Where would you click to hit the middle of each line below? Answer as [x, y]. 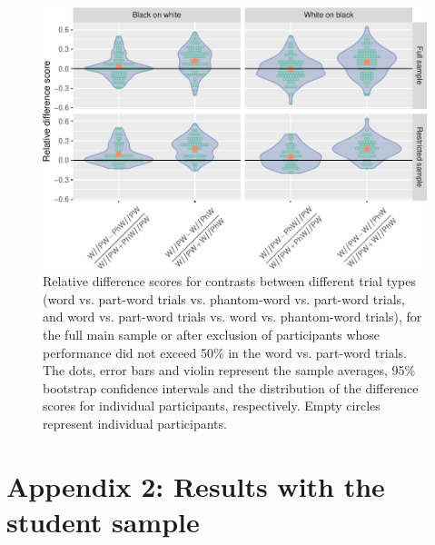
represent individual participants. [135, 424]
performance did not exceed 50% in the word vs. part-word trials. [225, 352]
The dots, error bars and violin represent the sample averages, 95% [229, 370]
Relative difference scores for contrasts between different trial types [230, 281]
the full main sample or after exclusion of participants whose [212, 335]
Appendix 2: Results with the [196, 486]
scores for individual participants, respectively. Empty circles [212, 406]
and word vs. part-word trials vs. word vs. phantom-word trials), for [232, 317]
